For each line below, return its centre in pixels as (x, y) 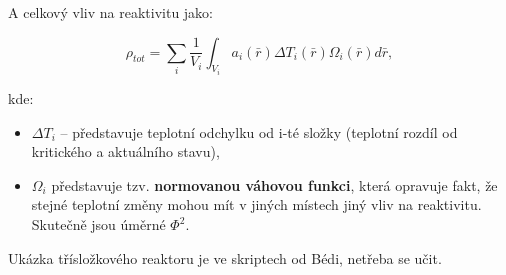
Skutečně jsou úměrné (98, 224)
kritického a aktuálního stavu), (125, 151)
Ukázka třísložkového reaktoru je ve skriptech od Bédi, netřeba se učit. (225, 257)
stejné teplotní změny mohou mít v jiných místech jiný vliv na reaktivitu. (256, 204)
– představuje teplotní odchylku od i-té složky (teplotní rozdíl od (259, 131)
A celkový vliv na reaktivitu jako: (111, 12)
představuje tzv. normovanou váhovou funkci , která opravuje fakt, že (274, 184)
